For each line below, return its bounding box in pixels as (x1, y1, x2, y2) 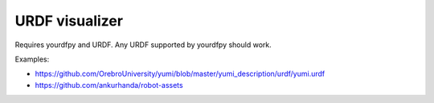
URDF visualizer (14, 12, 124, 30)
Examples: (14, 54, 50, 64)
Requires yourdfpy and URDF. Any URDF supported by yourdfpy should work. (14, 40, 272, 50)
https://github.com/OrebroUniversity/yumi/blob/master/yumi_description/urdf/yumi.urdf (35, 69, 325, 79)
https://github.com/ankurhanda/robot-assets (35, 80, 184, 89)
